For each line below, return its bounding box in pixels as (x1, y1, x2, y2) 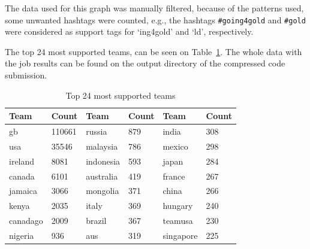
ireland (9, 154, 35, 167)
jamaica (9, 184, 38, 197)
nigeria (9, 229, 34, 241)
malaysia (86, 139, 118, 152)
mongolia (86, 184, 119, 197)
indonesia (86, 154, 121, 167)
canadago (9, 214, 43, 227)
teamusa (162, 214, 193, 227)
